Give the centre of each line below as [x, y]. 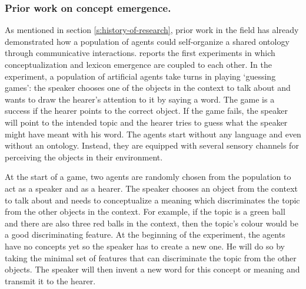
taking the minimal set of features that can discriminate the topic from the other [151, 257]
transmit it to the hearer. [50, 280]
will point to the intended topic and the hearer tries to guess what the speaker [146, 122]
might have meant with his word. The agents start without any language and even [153, 134]
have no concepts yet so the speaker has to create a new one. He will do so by [145, 246]
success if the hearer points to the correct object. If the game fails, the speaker [146, 111]
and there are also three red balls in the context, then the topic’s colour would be [152, 223]
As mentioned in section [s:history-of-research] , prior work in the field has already [152, 30]
